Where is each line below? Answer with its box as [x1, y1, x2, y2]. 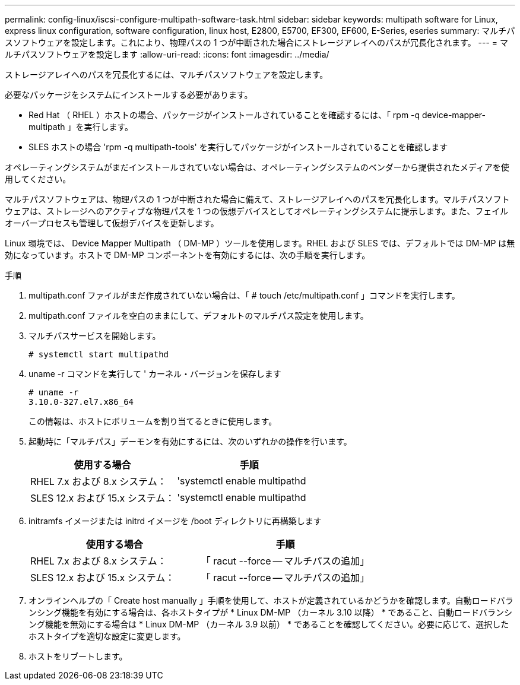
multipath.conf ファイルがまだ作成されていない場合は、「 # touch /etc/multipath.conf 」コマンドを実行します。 [28, 290, 460, 300]
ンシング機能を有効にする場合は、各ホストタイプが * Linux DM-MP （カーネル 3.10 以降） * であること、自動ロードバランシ [28, 607, 512, 617]
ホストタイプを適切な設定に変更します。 [28, 631, 186, 641]
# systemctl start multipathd [28, 350, 169, 359]
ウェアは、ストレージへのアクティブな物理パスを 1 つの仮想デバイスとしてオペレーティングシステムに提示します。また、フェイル [5, 206, 509, 216]
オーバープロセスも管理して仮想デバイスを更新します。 [5, 218, 219, 228]
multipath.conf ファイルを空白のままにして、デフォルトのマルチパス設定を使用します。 [28, 310, 369, 321]
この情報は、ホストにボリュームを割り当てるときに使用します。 [28, 416, 277, 426]
